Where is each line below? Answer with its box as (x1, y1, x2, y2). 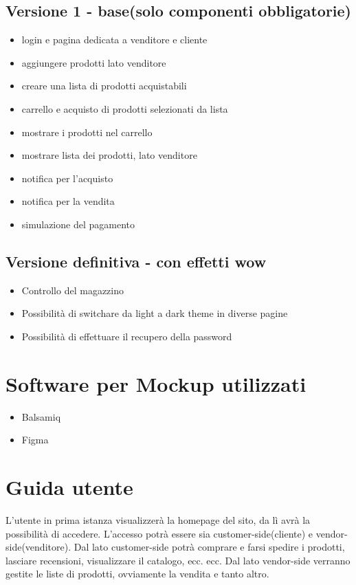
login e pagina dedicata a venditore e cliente (21, 32, 208, 47)
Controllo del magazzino (21, 283, 124, 297)
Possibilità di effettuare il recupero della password (21, 329, 232, 343)
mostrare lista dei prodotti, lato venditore (21, 148, 197, 162)
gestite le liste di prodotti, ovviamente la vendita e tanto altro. (5, 566, 269, 581)
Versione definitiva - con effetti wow (5, 250, 267, 272)
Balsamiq (21, 409, 61, 423)
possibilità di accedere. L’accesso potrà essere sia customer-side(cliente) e (5, 526, 313, 540)
